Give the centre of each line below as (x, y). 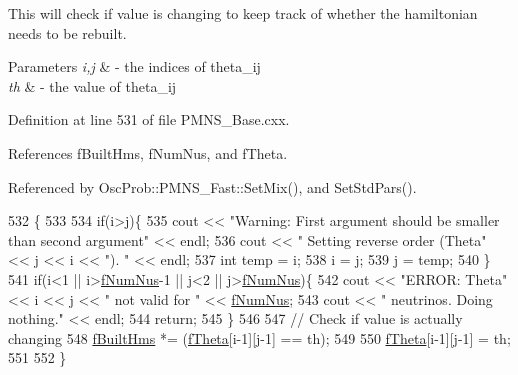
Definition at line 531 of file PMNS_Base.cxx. (149, 119)
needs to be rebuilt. (67, 32)
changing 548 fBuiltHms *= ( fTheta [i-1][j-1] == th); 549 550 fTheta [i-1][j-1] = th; (259, 337)
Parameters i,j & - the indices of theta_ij (134, 66)
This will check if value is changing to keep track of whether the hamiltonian (243, 13)
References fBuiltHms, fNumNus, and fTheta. (148, 152)
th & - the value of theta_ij (92, 85)
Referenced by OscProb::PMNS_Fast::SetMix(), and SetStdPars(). (212, 186)
